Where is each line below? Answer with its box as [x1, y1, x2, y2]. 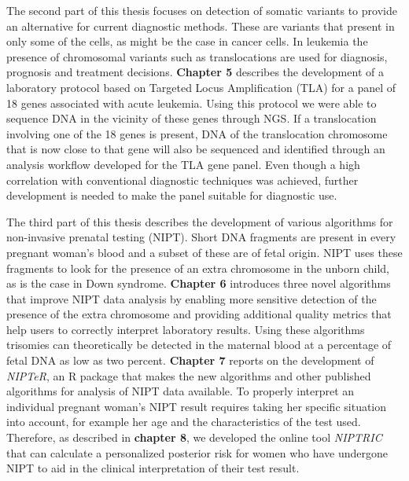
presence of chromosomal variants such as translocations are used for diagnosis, [6, 48, 388, 64]
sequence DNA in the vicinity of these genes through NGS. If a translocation [6, 110, 377, 127]
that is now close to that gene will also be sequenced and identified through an [6, 141, 385, 157]
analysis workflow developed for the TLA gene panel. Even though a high [6, 156, 360, 172]
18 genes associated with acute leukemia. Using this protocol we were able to [6, 94, 377, 111]
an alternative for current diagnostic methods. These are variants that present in [6, 17, 395, 34]
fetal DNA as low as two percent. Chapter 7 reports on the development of [6, 352, 374, 369]
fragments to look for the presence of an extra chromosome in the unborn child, [6, 259, 389, 276]
